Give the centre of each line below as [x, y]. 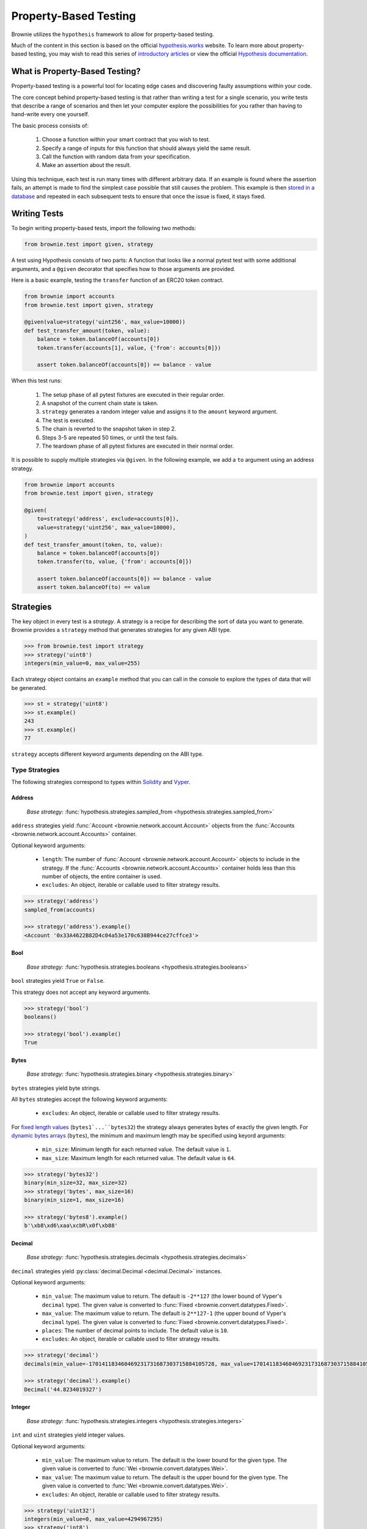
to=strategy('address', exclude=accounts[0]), [108, 519]
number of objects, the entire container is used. [102, 876]
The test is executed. [68, 420]
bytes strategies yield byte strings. [56, 1088]
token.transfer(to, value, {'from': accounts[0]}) [114, 562]
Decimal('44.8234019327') [63, 1389]
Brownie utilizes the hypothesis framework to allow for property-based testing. [113, 34]
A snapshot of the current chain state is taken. [100, 403]
